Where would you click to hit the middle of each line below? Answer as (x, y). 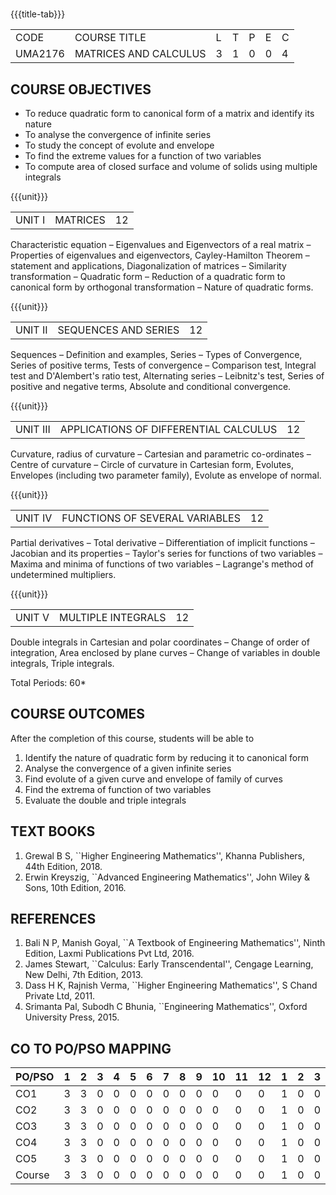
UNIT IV (34, 518)
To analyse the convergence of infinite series (118, 134)
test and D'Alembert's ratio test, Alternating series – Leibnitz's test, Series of (167, 376)
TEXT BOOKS (53, 831)
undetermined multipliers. (63, 574)
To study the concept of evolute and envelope (119, 145)
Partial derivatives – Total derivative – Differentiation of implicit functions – (162, 542)
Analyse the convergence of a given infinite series (128, 768)
